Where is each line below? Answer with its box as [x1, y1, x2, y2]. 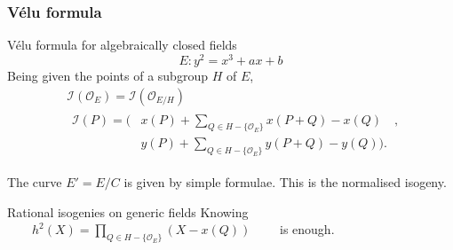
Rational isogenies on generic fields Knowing [7, 202, 249, 221]
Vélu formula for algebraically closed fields [7, 35, 237, 54]
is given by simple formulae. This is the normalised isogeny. [123, 173, 447, 191]
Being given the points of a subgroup [7, 66, 208, 84]
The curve [7, 173, 62, 191]
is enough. [279, 220, 335, 238]
